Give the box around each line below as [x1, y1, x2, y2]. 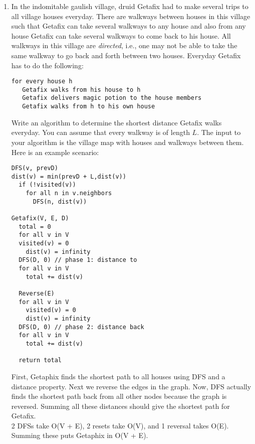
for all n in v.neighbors [26, 190, 112, 197]
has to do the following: [11, 60, 84, 70]
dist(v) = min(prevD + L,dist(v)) [11, 173, 126, 180]
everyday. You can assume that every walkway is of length [11, 127, 190, 137]
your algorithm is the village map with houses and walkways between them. [11, 136, 244, 147]
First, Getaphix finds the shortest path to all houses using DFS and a [11, 371, 225, 381]
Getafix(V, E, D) [11, 215, 69, 222]
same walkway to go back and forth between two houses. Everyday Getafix [11, 50, 241, 60]
